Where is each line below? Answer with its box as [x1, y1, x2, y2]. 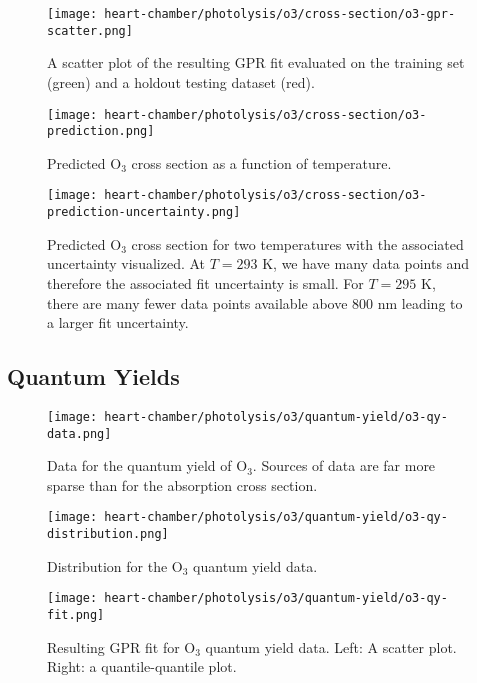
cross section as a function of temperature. [131, 152, 392, 173]
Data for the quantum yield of [47, 455, 232, 476]
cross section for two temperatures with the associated [131, 233, 464, 254]
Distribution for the [47, 555, 168, 576]
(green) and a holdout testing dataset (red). [47, 71, 315, 92]
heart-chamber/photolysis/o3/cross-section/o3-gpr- [104, 7, 456, 21]
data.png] [47, 426, 112, 441]
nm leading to [377, 292, 463, 313]
